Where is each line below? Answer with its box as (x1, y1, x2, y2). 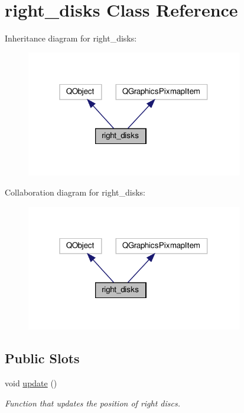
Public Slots (5, 349, 80, 367)
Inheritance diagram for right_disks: (5, 32, 137, 44)
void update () (5, 377, 57, 389)
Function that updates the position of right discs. (5, 396, 180, 409)
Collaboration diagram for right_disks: (5, 186, 145, 199)
